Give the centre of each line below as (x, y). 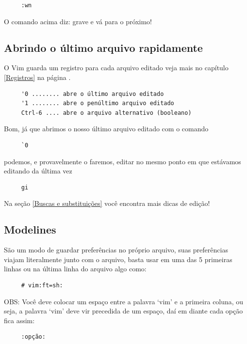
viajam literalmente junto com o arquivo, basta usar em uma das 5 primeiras (118, 259)
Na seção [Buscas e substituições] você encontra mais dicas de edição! (107, 203)
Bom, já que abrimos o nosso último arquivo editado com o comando (106, 129)
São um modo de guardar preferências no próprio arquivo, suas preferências (116, 250)
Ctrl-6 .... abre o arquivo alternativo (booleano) (106, 113)
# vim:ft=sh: (42, 285)
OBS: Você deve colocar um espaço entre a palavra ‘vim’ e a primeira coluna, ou (124, 301)
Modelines (30, 229)
